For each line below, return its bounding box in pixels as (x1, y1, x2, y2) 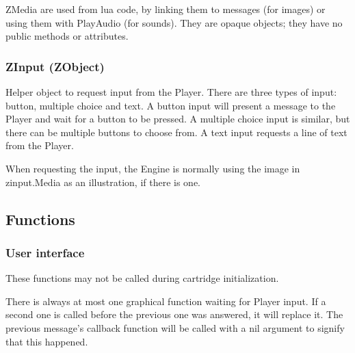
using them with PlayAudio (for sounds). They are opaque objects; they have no (5, 15, 343, 29)
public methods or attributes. (5, 29, 129, 43)
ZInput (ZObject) (5, 57, 105, 75)
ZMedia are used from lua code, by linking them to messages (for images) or (5, 2, 326, 16)
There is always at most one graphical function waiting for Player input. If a (5, 293, 326, 308)
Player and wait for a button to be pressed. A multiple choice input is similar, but (5, 112, 350, 126)
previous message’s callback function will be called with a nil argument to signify (5, 320, 345, 335)
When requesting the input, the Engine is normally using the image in (5, 161, 300, 175)
